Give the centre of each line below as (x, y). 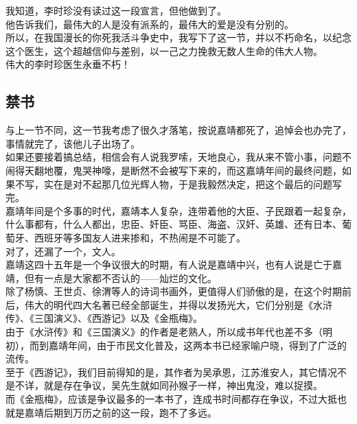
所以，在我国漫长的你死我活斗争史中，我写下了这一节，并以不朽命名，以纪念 (178, 37)
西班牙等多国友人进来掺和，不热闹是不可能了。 (140, 237)
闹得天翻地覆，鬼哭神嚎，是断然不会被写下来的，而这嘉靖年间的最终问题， (174, 170)
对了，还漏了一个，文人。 (63, 251)
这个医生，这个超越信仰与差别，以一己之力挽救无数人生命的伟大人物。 (164, 50)
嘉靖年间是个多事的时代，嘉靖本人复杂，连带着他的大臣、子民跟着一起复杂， (178, 210)
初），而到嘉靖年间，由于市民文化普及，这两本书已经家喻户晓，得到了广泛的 (176, 345)
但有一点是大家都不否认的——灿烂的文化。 (120, 278)
